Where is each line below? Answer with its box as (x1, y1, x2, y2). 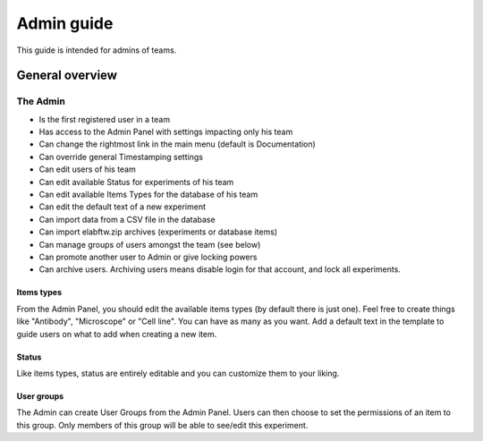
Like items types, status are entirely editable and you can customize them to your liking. (16, 368, 340, 378)
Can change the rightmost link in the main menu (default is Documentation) (38, 139, 317, 149)
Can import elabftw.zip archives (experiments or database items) (38, 226, 277, 237)
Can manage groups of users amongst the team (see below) (38, 239, 261, 250)
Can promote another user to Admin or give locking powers (38, 251, 258, 262)
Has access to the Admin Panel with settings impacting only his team (38, 126, 293, 138)
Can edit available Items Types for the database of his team (38, 189, 258, 200)
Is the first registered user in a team (38, 114, 170, 124)
